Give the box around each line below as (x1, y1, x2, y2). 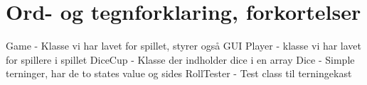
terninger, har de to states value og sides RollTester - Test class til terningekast (6, 66, 352, 81)
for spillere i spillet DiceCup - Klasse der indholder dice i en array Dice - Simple (6, 52, 355, 67)
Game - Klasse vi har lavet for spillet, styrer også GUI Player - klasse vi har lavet (6, 38, 362, 53)
